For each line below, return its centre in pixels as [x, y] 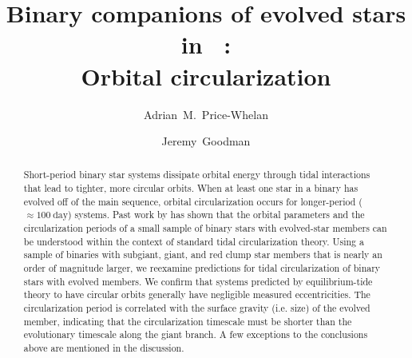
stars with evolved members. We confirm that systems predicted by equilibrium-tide [198, 281]
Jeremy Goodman [206, 141]
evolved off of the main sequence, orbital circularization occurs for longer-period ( [193, 201]
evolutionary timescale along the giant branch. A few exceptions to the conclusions [196, 334]
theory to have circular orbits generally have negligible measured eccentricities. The [197, 294]
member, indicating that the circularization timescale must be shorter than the [188, 321]
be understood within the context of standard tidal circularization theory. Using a [194, 241]
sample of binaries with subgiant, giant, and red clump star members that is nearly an [203, 255]
